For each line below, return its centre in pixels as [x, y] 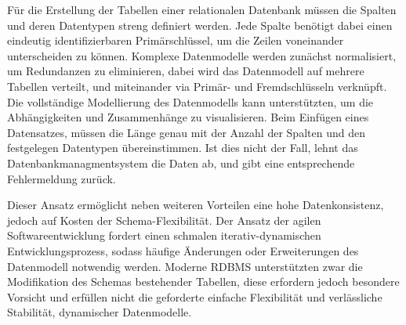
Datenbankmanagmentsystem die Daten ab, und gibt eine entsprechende [181, 162]
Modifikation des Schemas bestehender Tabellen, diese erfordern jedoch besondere [203, 282]
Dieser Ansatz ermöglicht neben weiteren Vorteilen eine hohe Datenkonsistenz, [196, 205]
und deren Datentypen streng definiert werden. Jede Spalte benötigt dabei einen [200, 25]
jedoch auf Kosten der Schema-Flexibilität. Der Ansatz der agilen [164, 220]
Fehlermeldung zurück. [62, 178]
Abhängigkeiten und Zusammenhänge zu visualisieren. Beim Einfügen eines [188, 117]
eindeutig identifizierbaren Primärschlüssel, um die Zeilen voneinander [176, 40]
